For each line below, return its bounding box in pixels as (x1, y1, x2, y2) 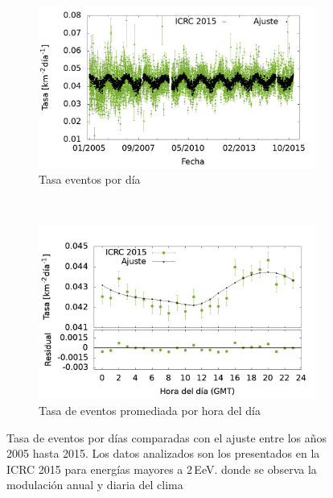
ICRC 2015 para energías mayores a (6, 460, 183, 477)
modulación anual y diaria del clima (6, 476, 183, 493)
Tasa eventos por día (39, 171, 141, 188)
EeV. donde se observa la (194, 460, 317, 477)
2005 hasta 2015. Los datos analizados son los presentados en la (6, 445, 320, 462)
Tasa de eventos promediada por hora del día (39, 401, 261, 418)
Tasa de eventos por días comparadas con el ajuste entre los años (6, 429, 327, 446)
